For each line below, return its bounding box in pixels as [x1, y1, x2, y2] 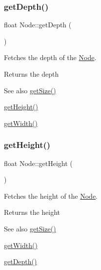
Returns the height [4, 207, 61, 217]
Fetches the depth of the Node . [4, 52, 97, 62]
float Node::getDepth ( [4, 20, 72, 30]
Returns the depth [4, 69, 59, 79]
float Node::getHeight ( [4, 158, 73, 168]
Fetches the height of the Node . [4, 190, 98, 201]
